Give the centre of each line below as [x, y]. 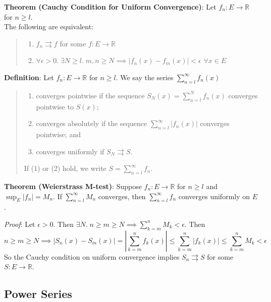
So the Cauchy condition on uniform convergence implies [92, 256]
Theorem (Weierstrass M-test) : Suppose [73, 186]
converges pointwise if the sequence [90, 95]
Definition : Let [29, 77]
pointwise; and [58, 134]
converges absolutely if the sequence [92, 123]
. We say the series [145, 77]
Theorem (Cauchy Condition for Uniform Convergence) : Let [110, 7]
